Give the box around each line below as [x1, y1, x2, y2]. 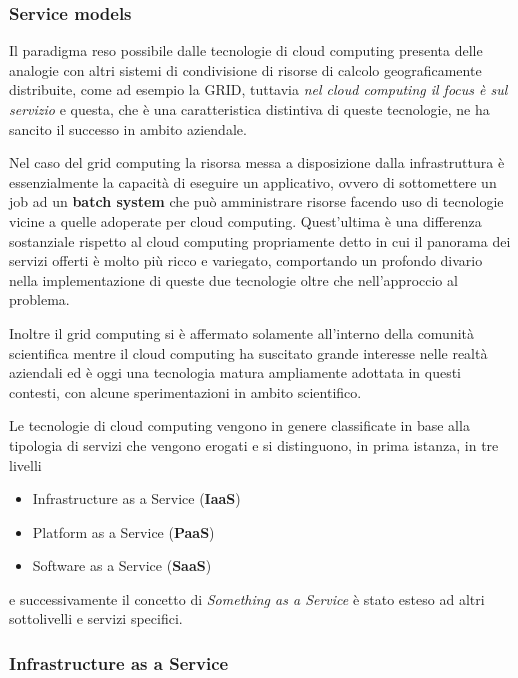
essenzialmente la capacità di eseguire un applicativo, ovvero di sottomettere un [9, 171, 497, 192]
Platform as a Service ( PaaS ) [32, 521, 215, 542]
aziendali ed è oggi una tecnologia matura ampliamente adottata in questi [9, 362, 462, 383]
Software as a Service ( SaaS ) [32, 555, 212, 576]
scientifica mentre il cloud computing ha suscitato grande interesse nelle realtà [9, 342, 488, 363]
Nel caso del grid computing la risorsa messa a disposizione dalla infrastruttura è [9, 152, 505, 173]
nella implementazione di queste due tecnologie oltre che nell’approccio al [9, 269, 458, 290]
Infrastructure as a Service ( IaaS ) [32, 488, 241, 509]
